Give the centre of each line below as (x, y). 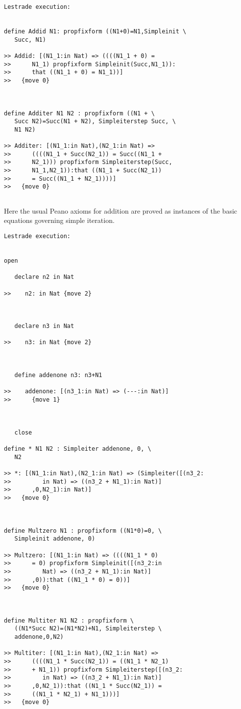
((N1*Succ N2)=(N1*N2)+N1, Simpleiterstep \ (88, 629)
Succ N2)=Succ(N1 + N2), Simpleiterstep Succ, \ (95, 122)
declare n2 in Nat (44, 277)
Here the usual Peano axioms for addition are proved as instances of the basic (121, 210)
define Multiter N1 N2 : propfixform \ (69, 620)
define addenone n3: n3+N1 (58, 375)
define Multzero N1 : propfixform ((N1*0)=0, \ (83, 531)
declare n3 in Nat (44, 326)
